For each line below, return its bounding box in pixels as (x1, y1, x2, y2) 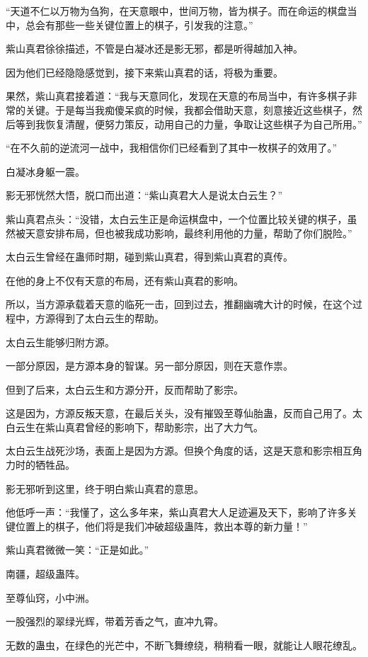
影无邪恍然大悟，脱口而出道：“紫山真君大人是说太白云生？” (6, 188, 283, 202)
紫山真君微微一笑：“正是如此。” (6, 542, 149, 557)
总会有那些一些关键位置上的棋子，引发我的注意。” (25, 17, 253, 32)
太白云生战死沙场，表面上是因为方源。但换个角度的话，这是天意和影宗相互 (6, 443, 352, 458)
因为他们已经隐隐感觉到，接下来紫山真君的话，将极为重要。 (6, 64, 283, 79)
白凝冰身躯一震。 (6, 164, 85, 178)
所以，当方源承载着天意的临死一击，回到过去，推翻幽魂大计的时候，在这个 (6, 297, 352, 312)
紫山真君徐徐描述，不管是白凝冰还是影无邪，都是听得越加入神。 (6, 41, 303, 56)
